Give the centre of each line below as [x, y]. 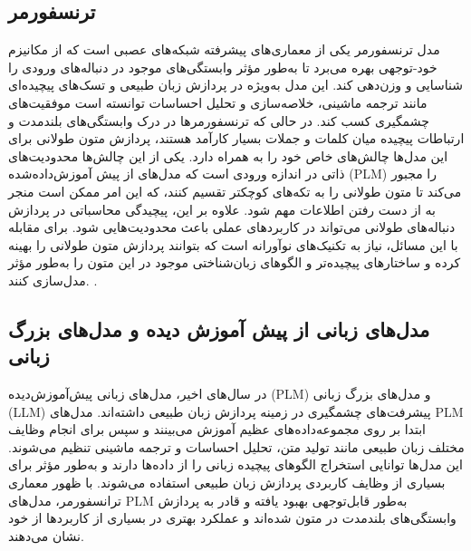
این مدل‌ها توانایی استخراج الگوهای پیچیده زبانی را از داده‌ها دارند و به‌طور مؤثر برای [235, 464]
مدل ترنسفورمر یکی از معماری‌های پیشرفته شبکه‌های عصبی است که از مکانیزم [224, 49]
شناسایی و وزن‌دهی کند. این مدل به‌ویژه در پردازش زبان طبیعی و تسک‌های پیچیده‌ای [235, 85]
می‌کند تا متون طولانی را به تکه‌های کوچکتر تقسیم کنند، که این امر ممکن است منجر [235, 191]
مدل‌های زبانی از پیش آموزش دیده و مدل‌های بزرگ [219, 329]
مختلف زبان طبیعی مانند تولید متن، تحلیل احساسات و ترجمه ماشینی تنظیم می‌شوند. [236, 446]
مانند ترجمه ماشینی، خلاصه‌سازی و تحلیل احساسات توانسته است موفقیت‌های [218, 102]
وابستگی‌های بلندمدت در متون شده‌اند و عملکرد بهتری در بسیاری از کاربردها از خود [232, 518]
